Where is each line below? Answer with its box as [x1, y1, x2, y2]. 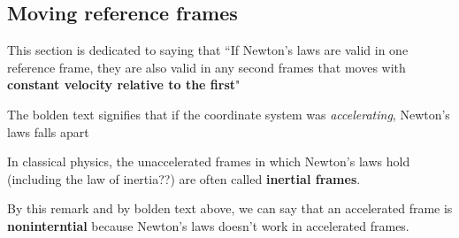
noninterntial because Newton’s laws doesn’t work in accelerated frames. [7, 216, 409, 234]
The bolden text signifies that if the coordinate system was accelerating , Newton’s [7, 104, 450, 123]
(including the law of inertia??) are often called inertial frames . [7, 169, 361, 188]
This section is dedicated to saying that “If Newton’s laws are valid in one [7, 41, 409, 59]
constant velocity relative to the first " [7, 75, 241, 94]
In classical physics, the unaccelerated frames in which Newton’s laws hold [7, 152, 410, 171]
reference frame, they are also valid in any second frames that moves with [7, 58, 406, 76]
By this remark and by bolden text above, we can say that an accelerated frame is [7, 199, 453, 218]
